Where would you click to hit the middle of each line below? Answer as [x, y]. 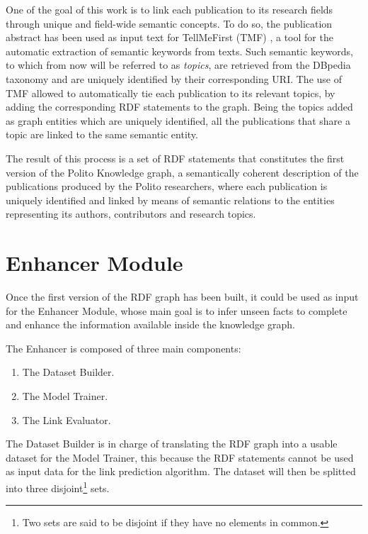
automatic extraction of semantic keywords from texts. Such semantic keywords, [179, 51]
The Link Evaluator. [67, 419]
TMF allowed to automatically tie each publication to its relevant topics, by [171, 93]
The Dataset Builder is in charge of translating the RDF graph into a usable [172, 444]
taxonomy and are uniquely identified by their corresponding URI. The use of [174, 78]
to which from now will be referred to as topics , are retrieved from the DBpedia [178, 65]
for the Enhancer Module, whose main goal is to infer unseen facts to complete [177, 310]
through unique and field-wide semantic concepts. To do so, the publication [169, 23]
